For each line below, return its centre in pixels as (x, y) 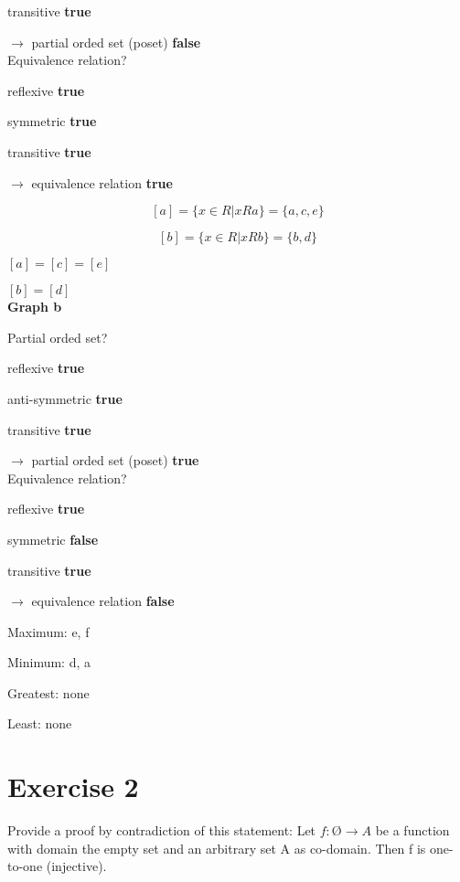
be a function (412, 830)
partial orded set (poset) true (115, 460)
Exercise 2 (73, 786)
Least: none (40, 723)
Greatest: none (48, 692)
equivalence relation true (102, 182)
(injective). (76, 866)
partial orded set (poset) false (116, 42)
